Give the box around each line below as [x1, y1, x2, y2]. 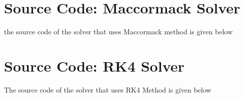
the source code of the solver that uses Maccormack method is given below [4, 26, 232, 37]
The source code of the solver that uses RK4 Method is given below [4, 84, 211, 95]
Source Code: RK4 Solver [4, 55, 184, 76]
